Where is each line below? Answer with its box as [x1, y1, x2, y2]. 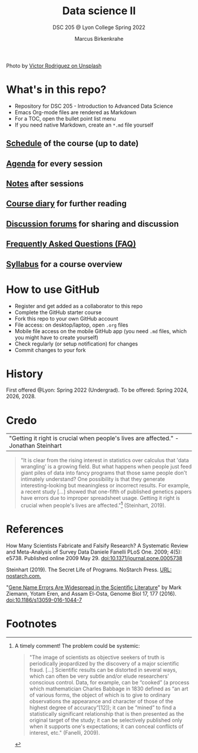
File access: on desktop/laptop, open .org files [14, 321, 128, 328]
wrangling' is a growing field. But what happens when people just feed [20, 463, 192, 470]
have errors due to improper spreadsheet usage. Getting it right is [20, 495, 180, 502]
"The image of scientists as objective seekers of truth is [29, 654, 165, 661]
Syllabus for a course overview [6, 259, 123, 269]
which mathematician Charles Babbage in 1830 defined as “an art [29, 685, 189, 692]
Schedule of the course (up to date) [6, 138, 139, 148]
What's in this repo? [6, 83, 107, 96]
